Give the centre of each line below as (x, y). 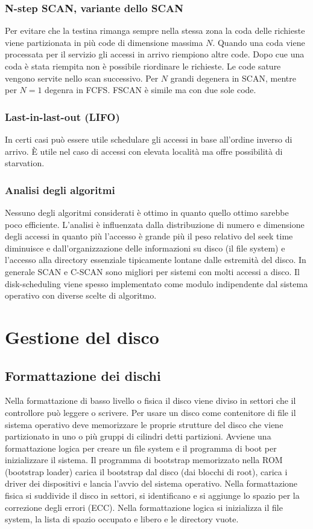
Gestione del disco (82, 336)
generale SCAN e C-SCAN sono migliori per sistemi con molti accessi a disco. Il (152, 271)
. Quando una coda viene (259, 42)
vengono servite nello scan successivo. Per (82, 78)
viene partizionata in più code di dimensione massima (104, 42)
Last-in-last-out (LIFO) (62, 116)
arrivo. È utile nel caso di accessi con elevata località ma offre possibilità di (144, 151)
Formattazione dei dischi (83, 375)
